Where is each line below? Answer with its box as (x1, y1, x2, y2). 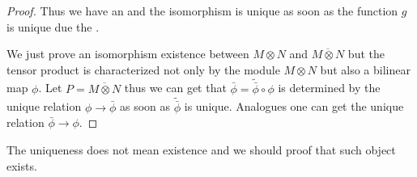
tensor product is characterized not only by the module (6, 61, 280, 78)
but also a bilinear (320, 61, 411, 78)
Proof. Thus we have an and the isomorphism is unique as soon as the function (6, 2, 398, 19)
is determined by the (278, 79, 381, 96)
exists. (6, 157, 37, 174)
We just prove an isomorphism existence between (6, 45, 249, 62)
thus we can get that (124, 79, 227, 96)
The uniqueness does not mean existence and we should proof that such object (6, 141, 396, 158)
